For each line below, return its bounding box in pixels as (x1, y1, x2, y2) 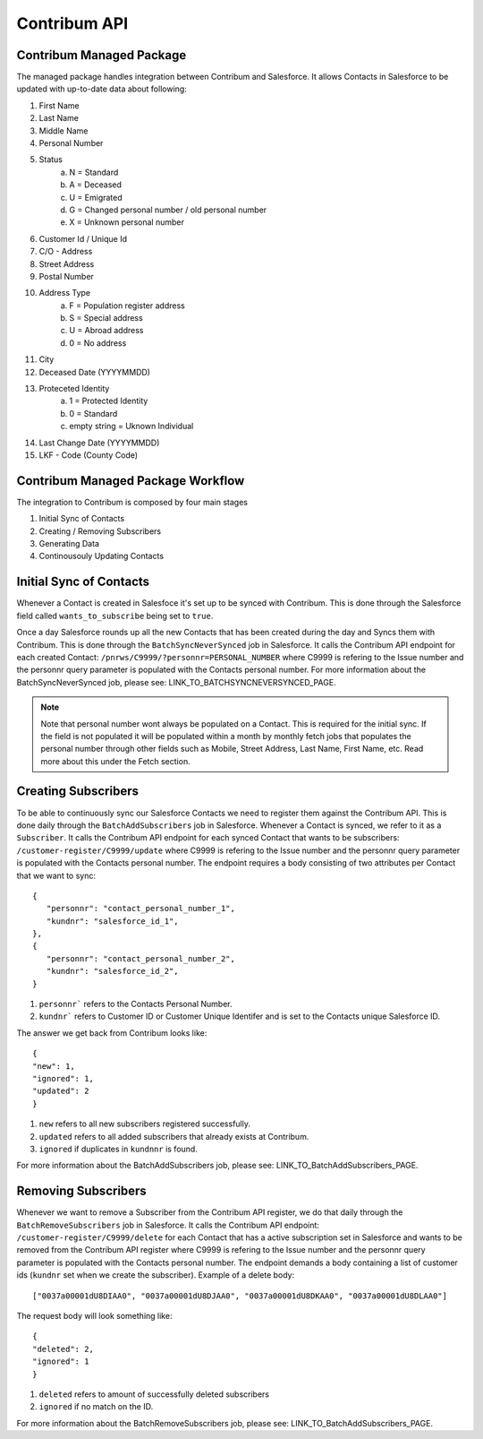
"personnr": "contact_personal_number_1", (46, 903, 236, 914)
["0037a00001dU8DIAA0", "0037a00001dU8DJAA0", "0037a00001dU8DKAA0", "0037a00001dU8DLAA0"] (32, 1290, 447, 1301)
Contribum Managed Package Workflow (16, 473, 245, 488)
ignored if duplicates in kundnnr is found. (38, 1143, 199, 1154)
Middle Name (38, 125, 89, 136)
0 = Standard (69, 408, 118, 418)
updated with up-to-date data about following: (16, 83, 187, 94)
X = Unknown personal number (69, 217, 185, 228)
